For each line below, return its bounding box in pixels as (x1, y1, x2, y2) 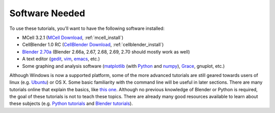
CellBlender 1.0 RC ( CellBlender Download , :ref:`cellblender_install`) (22, 42, 164, 48)
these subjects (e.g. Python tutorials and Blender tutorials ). (9, 100, 133, 106)
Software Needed (9, 8, 86, 19)
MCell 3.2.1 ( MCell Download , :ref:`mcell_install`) (22, 34, 124, 41)
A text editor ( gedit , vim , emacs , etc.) (22, 56, 100, 62)
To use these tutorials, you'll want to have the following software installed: (9, 25, 165, 31)
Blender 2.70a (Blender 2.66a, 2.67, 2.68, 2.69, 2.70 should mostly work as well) (22, 49, 190, 55)
